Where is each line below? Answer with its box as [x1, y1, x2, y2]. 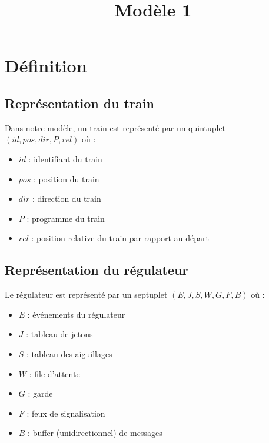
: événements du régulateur [27, 308, 125, 320]
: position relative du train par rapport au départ [31, 232, 209, 244]
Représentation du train [5, 94, 154, 112]
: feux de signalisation [26, 407, 105, 419]
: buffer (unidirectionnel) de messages [28, 427, 162, 439]
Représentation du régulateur [5, 261, 188, 279]
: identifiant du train [28, 152, 102, 165]
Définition [5, 54, 87, 78]
